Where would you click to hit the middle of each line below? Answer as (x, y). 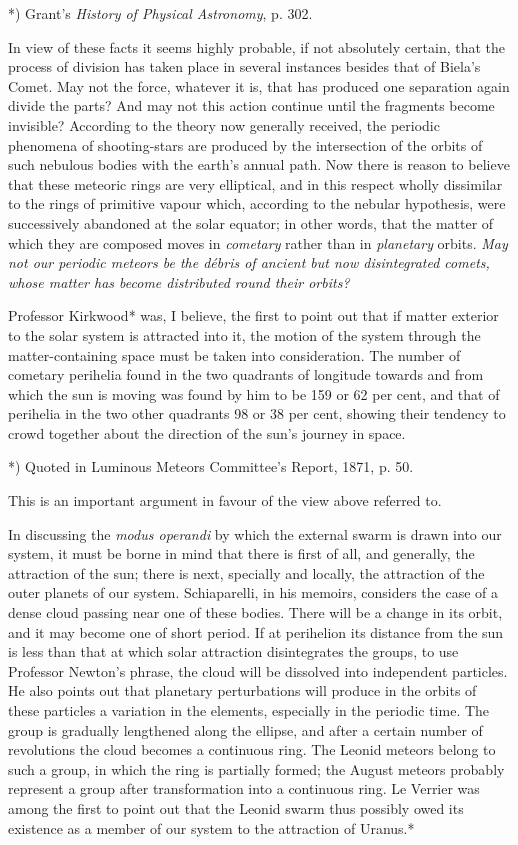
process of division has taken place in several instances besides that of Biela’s (244, 66)
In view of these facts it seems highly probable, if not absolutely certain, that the (257, 46)
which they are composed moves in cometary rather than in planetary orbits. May (258, 242)
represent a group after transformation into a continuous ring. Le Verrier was (244, 788)
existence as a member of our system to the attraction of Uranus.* (211, 827)
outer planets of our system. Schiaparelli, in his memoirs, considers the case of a (253, 592)
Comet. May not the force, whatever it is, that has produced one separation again (259, 85)
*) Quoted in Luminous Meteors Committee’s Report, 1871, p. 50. (211, 466)
